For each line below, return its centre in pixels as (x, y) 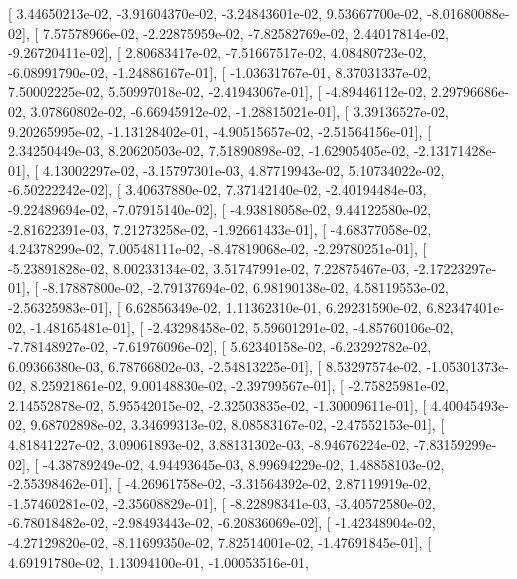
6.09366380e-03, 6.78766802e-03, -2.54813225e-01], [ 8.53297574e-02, (215, 365)
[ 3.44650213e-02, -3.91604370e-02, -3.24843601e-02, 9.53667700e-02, (215, 13)
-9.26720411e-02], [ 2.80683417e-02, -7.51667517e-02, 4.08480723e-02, (217, 52)
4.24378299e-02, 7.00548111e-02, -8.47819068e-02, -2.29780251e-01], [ (217, 248)
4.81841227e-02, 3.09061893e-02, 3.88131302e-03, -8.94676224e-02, (209, 444)
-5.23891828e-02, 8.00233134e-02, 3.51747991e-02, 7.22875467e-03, (209, 267)
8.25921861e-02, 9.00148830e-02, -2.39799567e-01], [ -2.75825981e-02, (239, 385)
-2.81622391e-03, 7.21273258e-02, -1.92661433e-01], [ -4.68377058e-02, (220, 228)
